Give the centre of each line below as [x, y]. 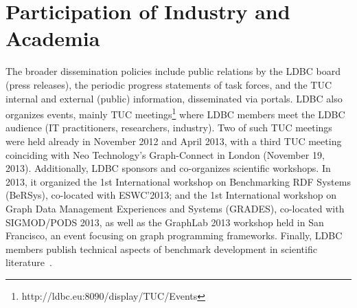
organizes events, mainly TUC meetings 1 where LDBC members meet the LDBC [175, 113]
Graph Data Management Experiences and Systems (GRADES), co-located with [175, 208]
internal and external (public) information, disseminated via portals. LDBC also [174, 98]
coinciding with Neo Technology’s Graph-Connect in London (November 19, [165, 154]
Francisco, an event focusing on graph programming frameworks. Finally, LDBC [174, 235]
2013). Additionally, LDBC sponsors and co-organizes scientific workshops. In [168, 168]
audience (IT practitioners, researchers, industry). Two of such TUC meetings [169, 128]
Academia [53, 38]
